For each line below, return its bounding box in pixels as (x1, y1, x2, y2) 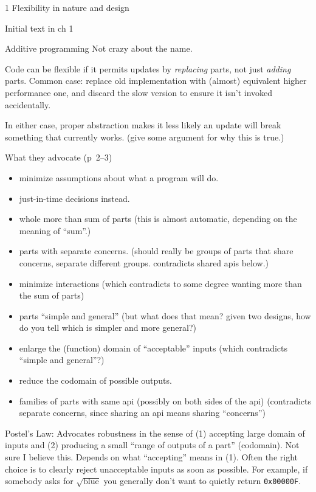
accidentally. (5, 98, 51, 111)
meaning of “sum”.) (19, 224, 91, 237)
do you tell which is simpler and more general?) (19, 321, 196, 334)
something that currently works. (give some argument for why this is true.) (5, 130, 284, 143)
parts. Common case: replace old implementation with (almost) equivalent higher (5, 74, 307, 87)
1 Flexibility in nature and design (5, 1, 129, 13)
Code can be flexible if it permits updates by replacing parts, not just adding (5, 62, 291, 75)
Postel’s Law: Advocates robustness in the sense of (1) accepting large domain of (5, 426, 305, 439)
